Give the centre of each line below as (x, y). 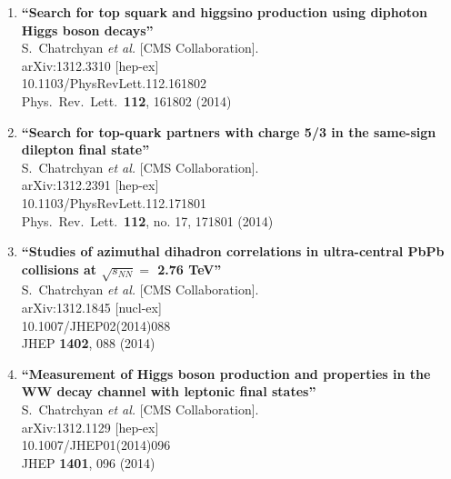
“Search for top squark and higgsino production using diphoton (225, 12)
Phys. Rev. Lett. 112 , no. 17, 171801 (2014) (147, 220)
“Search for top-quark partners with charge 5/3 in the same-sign (229, 131)
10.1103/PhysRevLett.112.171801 (114, 202)
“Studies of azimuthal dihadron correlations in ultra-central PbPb (233, 251)
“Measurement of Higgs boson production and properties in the (226, 373)
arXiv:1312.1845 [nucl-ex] (91, 308)
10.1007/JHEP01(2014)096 (96, 445)
